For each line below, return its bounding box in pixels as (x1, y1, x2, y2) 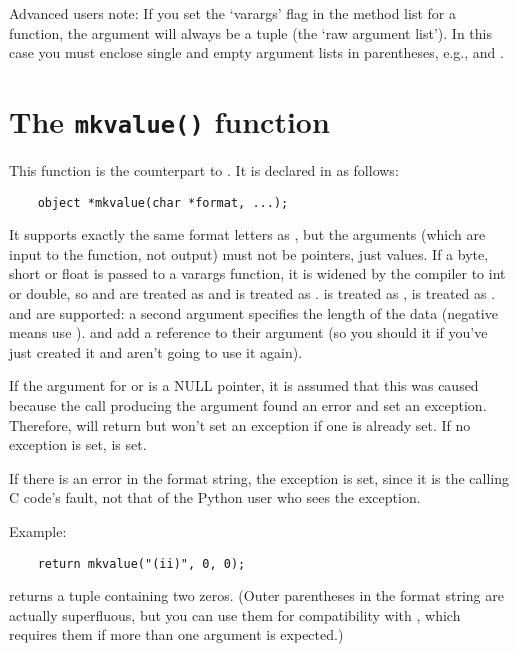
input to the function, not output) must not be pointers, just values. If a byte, (9, 243, 489, 264)
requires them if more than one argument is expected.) (9, 624, 344, 645)
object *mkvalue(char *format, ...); (37, 195, 289, 210)
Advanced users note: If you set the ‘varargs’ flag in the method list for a (9, 3, 456, 23)
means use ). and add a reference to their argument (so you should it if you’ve (9, 322, 488, 343)
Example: (9, 521, 67, 541)
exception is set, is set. (9, 434, 147, 455)
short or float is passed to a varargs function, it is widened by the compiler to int (9, 263, 506, 284)
